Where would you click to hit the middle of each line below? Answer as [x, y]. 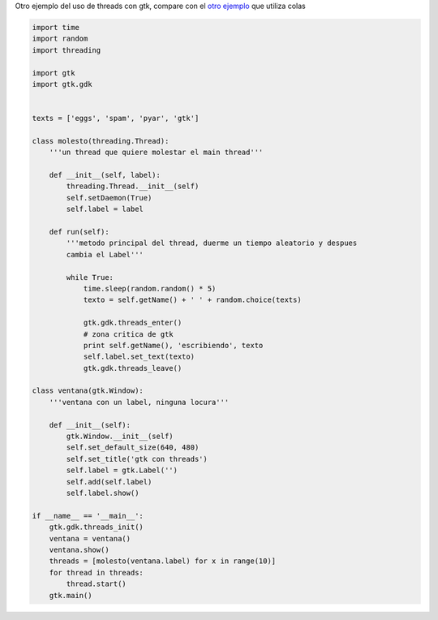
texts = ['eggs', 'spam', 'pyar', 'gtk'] [116, 118]
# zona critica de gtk [128, 334]
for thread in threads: [96, 573]
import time [56, 27]
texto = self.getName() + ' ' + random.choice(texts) [192, 300]
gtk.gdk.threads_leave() [133, 368]
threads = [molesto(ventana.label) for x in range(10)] [163, 561]
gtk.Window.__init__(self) [120, 437]
